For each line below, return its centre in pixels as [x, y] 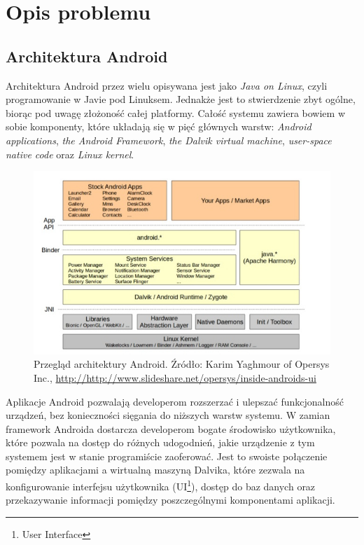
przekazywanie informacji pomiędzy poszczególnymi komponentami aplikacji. [170, 500]
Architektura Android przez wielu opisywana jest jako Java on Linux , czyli [167, 85]
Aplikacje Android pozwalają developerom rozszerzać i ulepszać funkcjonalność [175, 401]
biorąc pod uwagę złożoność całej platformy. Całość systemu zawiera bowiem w [176, 112]
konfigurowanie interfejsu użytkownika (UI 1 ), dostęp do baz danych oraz [161, 485]
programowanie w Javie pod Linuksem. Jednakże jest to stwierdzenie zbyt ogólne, [181, 99]
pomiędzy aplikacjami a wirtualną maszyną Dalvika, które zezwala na [155, 470]
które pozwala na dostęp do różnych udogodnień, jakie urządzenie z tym [160, 442]
